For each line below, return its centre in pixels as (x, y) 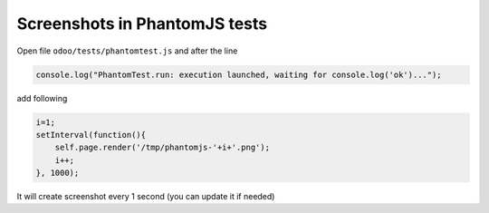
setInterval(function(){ (91, 135)
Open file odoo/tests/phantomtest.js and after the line (127, 51)
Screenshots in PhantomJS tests (142, 24)
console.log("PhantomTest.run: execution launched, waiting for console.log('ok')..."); (239, 74)
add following (42, 98)
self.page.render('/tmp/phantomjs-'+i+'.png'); (163, 148)
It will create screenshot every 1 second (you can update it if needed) (146, 197)
